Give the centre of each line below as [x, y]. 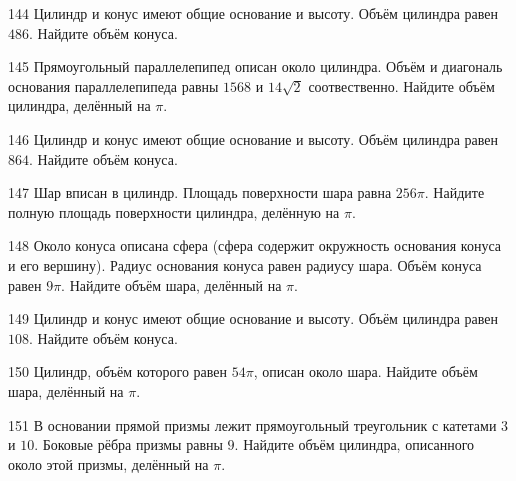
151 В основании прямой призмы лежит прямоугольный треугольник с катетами [252, 424]
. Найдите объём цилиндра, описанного [354, 444]
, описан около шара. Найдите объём [365, 371]
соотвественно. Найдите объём [401, 85]
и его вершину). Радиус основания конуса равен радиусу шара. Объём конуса [245, 264]
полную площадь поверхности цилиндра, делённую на [174, 211]
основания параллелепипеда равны [113, 85]
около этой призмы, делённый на [108, 463]
